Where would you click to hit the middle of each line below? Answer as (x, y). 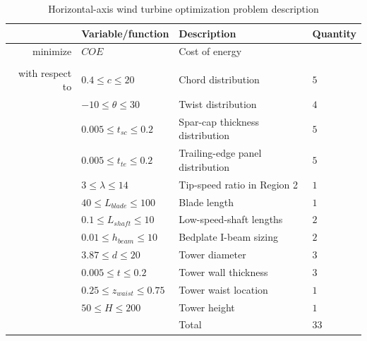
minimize (52, 51)
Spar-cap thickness (219, 121)
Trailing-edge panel (220, 153)
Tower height (207, 307)
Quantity (334, 33)
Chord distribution (219, 79)
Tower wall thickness (223, 271)
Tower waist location (223, 289)
